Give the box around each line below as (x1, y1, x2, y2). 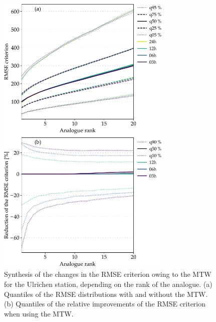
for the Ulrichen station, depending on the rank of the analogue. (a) (4, 279, 212, 289)
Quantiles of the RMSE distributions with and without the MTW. (4, 288, 208, 299)
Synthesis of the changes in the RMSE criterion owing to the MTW (4, 269, 211, 279)
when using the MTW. (4, 308, 74, 318)
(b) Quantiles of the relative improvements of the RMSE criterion (4, 298, 206, 309)
